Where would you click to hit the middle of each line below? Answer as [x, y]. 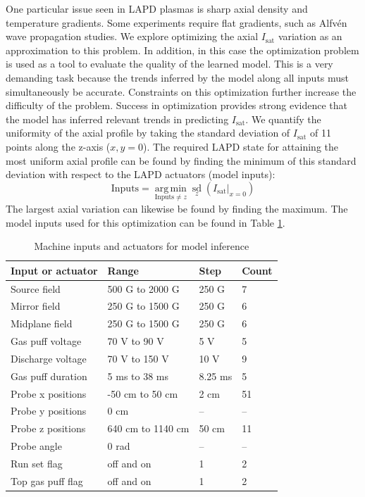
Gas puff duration [49, 376]
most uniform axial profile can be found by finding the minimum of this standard [181, 160]
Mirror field [36, 306]
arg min [171, 188]
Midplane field [42, 323]
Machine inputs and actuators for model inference [142, 246]
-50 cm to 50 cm [143, 393]
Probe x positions [49, 393]
